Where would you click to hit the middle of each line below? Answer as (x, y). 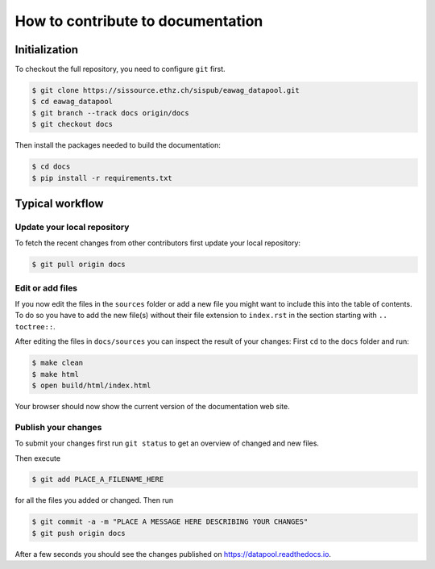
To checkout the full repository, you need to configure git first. (120, 69)
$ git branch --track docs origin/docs (110, 113)
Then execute (37, 458)
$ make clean (58, 363)
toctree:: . (35, 326)
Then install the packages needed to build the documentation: (118, 145)
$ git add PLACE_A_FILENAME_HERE (98, 479)
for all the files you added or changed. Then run (94, 500)
